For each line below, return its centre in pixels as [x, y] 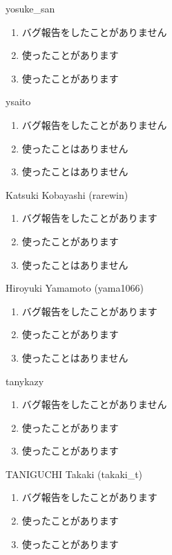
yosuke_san [30, 8]
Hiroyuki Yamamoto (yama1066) [75, 288]
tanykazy [25, 381]
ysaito [18, 102]
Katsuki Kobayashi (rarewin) [67, 194]
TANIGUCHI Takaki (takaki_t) [74, 474]
